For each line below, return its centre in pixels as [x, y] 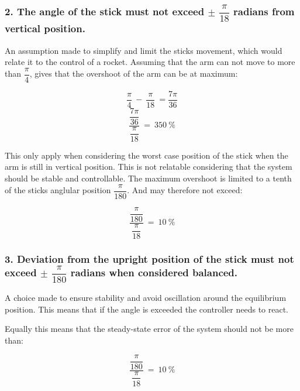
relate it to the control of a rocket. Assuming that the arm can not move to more [150, 62]
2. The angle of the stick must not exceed [105, 11]
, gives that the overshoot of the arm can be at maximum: [134, 73]
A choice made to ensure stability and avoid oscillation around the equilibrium [146, 298]
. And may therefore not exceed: [185, 190]
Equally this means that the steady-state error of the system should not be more [149, 329]
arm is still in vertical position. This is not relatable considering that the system [149, 167]
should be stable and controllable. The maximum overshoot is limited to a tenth [148, 178]
